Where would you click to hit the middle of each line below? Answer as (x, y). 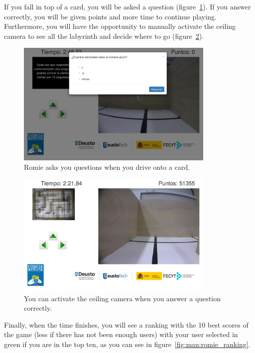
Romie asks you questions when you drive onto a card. (107, 167)
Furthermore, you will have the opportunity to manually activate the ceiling (120, 26)
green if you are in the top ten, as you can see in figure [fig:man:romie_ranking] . (127, 344)
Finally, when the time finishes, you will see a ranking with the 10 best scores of (126, 324)
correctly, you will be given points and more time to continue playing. (110, 16)
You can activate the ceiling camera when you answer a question (122, 298)
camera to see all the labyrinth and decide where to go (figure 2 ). (104, 36)
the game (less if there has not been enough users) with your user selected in (121, 334)
